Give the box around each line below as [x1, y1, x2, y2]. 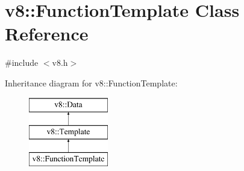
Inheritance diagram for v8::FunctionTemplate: [5, 76, 178, 89]
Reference [5, 21, 89, 46]
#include [5, 56, 39, 69]
